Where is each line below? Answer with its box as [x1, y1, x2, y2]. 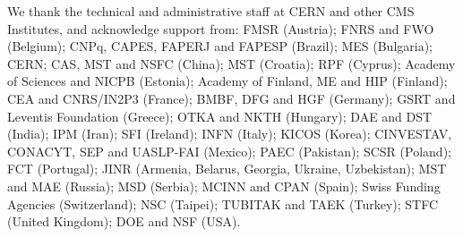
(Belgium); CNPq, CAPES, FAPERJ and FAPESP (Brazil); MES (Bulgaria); [7, 37, 433, 55]
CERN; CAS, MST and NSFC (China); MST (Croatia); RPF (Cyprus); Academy [7, 54, 456, 72]
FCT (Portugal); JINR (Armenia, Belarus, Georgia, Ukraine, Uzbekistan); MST [7, 159, 447, 178]
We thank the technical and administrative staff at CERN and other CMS [7, 2, 415, 20]
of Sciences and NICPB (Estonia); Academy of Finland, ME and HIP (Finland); [7, 72, 448, 90]
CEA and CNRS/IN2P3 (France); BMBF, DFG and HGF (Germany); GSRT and [7, 89, 456, 107]
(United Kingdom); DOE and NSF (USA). [7, 212, 241, 231]
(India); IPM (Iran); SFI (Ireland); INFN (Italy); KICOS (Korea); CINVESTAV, [7, 124, 452, 143]
